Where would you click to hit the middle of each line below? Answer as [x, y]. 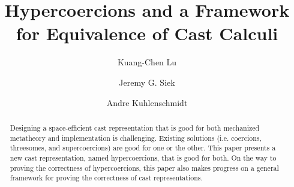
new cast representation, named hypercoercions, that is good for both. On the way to [143, 157]
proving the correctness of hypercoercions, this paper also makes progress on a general [144, 168]
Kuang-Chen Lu [147, 62]
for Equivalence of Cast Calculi [147, 33]
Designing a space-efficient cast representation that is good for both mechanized [135, 127]
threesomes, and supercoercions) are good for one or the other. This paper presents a [143, 148]
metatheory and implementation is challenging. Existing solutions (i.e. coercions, [136, 138]
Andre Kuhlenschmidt [147, 102]
